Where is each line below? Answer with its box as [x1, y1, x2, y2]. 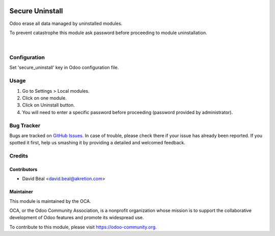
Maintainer [9, 189, 33, 195]
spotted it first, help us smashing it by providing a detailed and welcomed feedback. [9, 140, 185, 146]
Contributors [9, 166, 38, 172]
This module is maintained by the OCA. [9, 198, 91, 204]
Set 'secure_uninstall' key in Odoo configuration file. [9, 64, 119, 71]
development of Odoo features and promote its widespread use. [9, 215, 144, 221]
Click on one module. [22, 95, 67, 101]
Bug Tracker [9, 122, 41, 129]
